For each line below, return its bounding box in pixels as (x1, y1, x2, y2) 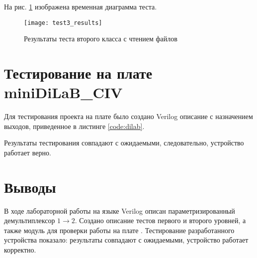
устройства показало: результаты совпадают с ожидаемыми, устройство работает (4, 235, 249, 245)
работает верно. (4, 147, 51, 157)
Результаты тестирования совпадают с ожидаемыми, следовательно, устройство (4, 137, 244, 148)
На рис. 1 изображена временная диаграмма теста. (4, 1, 157, 11)
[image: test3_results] (24, 19, 102, 26)
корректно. (4, 245, 36, 255)
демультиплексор (4, 215, 55, 226)
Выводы (4, 176, 56, 197)
